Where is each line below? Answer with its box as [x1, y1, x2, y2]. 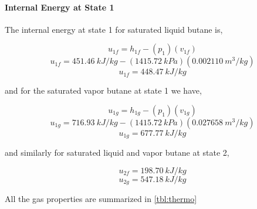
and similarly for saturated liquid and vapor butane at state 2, [5, 146, 229, 159]
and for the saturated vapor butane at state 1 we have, [5, 84, 202, 97]
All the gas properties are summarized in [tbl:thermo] [5, 193, 197, 205]
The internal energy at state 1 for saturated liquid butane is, [5, 23, 223, 35]
